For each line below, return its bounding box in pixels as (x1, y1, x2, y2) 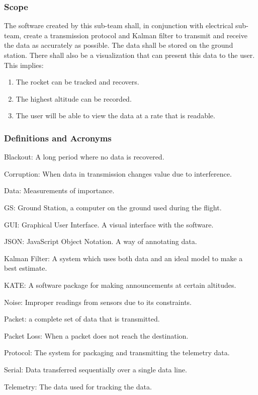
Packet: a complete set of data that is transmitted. (4, 313, 160, 324)
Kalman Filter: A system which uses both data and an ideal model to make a (4, 253, 243, 263)
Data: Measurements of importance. (4, 185, 115, 196)
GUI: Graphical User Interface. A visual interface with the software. (4, 219, 214, 229)
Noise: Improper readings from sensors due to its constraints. (4, 296, 192, 307)
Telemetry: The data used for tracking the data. (4, 381, 152, 391)
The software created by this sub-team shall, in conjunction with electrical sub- (4, 20, 248, 31)
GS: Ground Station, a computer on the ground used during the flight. (4, 202, 222, 212)
